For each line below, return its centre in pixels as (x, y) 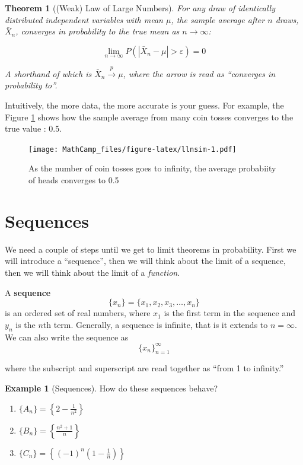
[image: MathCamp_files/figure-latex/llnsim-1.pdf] (133, 149)
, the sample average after (218, 19)
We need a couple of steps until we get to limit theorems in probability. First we (151, 249)
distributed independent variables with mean (84, 19)
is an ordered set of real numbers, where (78, 313)
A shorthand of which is (48, 73)
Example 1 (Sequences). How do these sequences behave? (111, 388)
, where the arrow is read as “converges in (199, 73)
